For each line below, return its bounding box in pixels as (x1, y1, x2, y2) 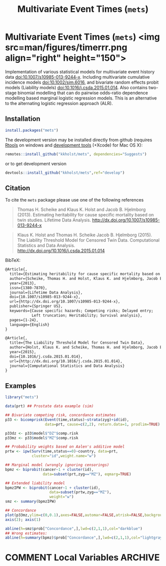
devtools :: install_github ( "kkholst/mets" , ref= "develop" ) (5, 170, 125, 175)
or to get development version (5, 160, 67, 166)
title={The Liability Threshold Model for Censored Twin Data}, (9, 340, 145, 345)
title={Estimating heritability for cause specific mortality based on (9, 271, 161, 277)
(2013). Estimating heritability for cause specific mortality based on (17, 212, 154, 218)
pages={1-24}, (9, 317, 39, 322)
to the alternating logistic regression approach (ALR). (5, 100, 113, 106)
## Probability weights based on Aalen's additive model (5, 444, 125, 449)
